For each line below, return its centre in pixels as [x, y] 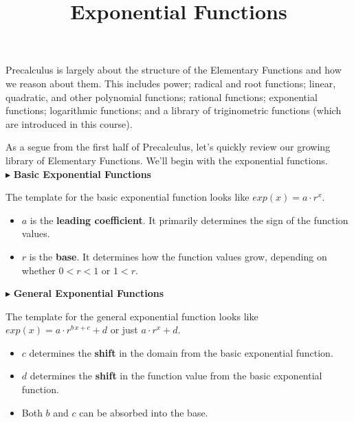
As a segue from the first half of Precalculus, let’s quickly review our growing [168, 147]
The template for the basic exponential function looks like [128, 197]
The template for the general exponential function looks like [132, 316]
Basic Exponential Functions [82, 174]
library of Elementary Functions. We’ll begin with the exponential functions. [167, 160]
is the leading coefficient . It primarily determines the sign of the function [189, 220]
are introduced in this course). [69, 123]
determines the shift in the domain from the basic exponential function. [181, 352]
